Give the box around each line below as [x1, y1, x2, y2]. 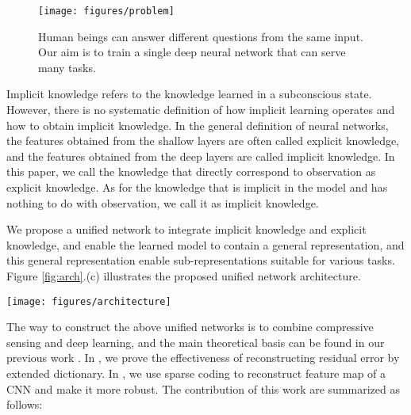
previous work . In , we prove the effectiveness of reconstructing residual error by [6, 349, 400, 366]
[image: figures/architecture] [6, 295, 171, 307]
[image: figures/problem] [38, 6, 175, 17]
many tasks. [38, 59, 96, 75]
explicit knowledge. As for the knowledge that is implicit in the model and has [6, 179, 388, 195]
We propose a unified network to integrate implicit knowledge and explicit [6, 221, 367, 238]
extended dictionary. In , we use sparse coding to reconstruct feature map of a [6, 365, 386, 381]
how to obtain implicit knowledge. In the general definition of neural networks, [6, 116, 389, 133]
